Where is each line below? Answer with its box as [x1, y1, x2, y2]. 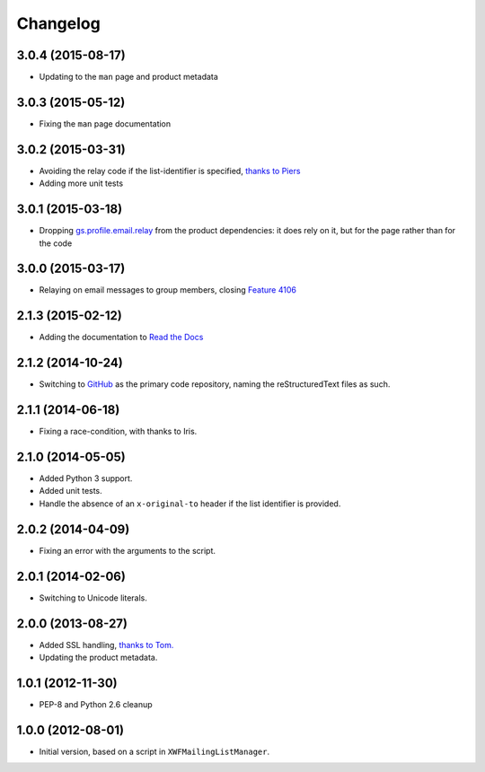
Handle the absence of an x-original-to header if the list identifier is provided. [39, 498, 341, 509]
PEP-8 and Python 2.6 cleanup [39, 698, 153, 709]
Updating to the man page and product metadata [39, 72, 219, 83]
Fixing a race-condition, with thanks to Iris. [39, 426, 198, 437]
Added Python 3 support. [39, 473, 133, 484]
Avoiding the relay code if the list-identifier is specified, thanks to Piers [39, 165, 301, 176]
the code [39, 238, 73, 249]
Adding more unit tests [39, 178, 124, 189]
